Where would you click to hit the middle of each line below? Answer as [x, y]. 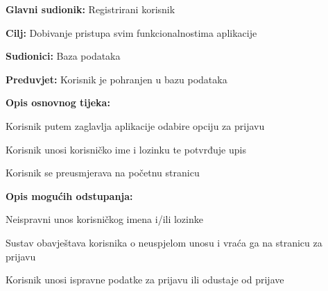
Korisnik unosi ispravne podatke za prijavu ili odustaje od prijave [145, 280]
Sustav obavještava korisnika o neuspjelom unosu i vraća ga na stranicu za [164, 242]
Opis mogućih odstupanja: [69, 196]
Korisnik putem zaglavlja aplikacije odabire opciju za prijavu [135, 125]
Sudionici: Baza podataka [63, 56]
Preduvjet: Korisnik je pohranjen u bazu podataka [116, 79]
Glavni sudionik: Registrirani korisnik [90, 9]
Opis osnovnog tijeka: [58, 102]
